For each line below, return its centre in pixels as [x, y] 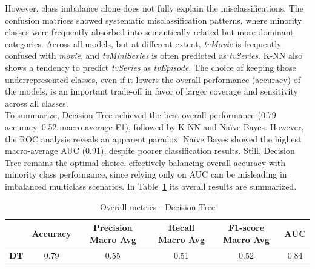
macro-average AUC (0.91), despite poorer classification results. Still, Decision [150, 151]
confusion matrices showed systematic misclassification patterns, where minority [154, 20]
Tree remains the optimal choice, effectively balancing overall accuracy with [145, 162]
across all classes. [37, 103]
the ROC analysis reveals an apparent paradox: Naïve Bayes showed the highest [153, 138]
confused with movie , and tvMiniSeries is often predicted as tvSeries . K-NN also [154, 55]
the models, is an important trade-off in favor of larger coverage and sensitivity [151, 91]
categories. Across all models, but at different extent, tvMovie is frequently [143, 43]
